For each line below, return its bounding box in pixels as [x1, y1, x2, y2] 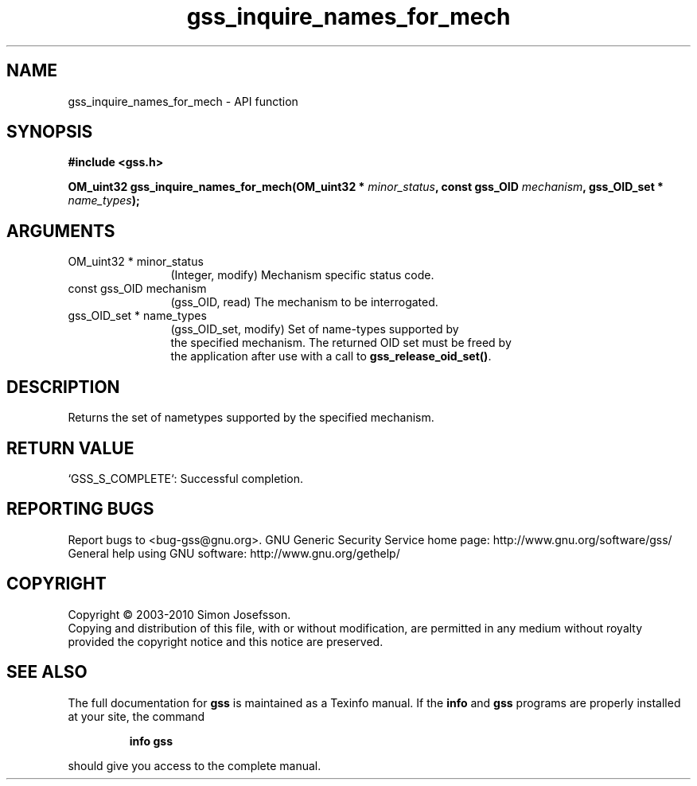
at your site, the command [68, 709, 205, 723]
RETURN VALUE [6, 438, 134, 458]
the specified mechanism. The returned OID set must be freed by [170, 336, 512, 350]
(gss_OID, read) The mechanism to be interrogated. [170, 295, 438, 309]
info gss [129, 733, 173, 748]
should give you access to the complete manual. [68, 758, 321, 772]
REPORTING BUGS [6, 499, 154, 519]
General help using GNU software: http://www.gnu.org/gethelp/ [68, 546, 400, 560]
